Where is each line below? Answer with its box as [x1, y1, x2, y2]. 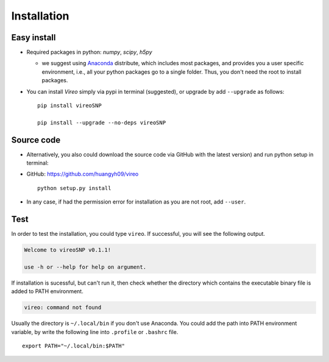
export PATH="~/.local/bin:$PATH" [22, 342, 125, 350]
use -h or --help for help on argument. [24, 263, 146, 271]
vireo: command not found [24, 304, 102, 311]
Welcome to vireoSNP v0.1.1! [24, 247, 111, 254]
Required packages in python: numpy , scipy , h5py [26, 49, 152, 56]
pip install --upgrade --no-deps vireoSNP [37, 119, 166, 126]
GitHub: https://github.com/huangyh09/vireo [26, 171, 139, 178]
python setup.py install [37, 185, 111, 191]
